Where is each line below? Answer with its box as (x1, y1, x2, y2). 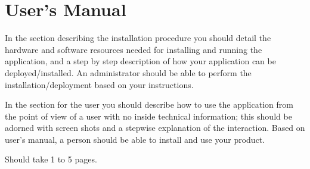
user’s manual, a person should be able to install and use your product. (5, 133, 265, 145)
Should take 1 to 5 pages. (5, 153, 97, 165)
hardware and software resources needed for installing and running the (5, 43, 262, 55)
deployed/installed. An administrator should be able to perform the (5, 66, 252, 79)
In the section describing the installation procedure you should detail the (5, 32, 271, 44)
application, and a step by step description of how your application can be (5, 55, 276, 67)
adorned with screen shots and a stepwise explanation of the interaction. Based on (5, 121, 305, 134)
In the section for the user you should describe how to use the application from (5, 98, 293, 111)
